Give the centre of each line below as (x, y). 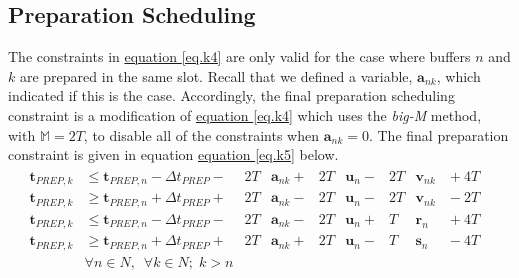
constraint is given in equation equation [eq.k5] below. (173, 154)
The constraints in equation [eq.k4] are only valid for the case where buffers (239, 56)
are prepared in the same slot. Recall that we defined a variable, (216, 75)
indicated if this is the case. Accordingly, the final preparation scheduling (231, 95)
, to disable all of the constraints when (201, 134)
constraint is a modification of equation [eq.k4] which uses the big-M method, (245, 114)
